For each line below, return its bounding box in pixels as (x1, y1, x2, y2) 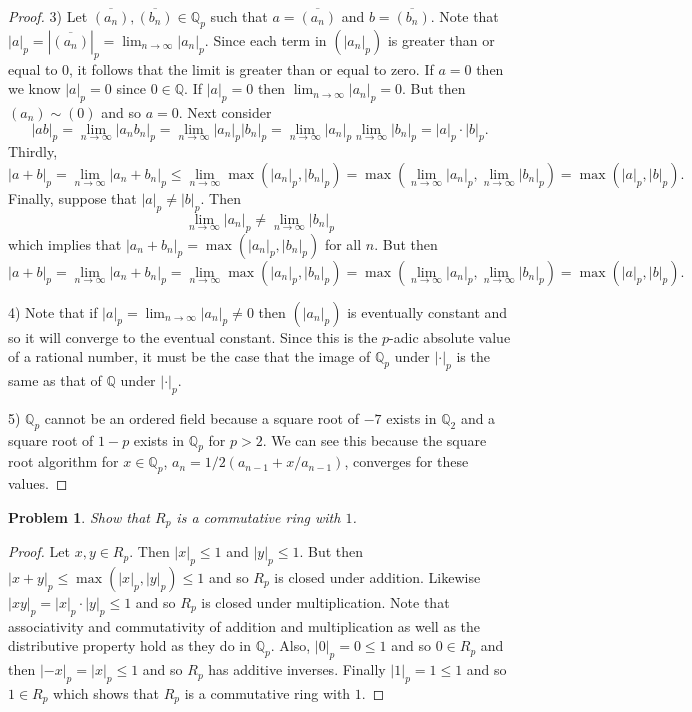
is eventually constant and (347, 301, 508, 322)
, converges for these (344, 451, 469, 472)
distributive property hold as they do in (8, 635, 251, 656)
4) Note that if (8, 301, 98, 322)
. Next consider (178, 101, 272, 122)
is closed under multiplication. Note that (201, 591, 450, 612)
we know (8, 78, 61, 99)
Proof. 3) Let (8, 6, 88, 26)
